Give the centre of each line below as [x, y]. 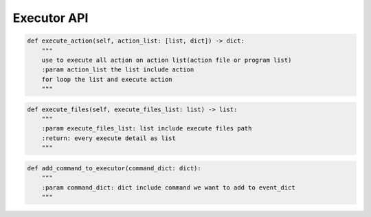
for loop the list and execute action [107, 79]
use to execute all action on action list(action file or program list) [167, 60]
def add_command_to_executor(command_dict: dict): [114, 168]
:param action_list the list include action [118, 70]
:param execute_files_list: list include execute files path [147, 128]
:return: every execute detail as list [109, 138]
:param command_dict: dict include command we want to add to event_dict [168, 187]
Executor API [50, 18]
